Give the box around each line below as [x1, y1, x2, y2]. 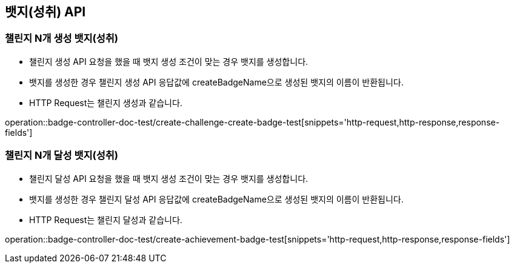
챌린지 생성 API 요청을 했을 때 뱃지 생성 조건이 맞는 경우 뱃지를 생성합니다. [29, 56, 309, 67]
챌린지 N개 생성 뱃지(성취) [5, 32, 118, 45]
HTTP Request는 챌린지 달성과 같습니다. [29, 214, 182, 225]
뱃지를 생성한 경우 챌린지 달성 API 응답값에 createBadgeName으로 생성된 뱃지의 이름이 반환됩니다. [29, 193, 404, 204]
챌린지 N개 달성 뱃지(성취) [5, 149, 118, 162]
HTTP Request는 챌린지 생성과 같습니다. [29, 97, 182, 108]
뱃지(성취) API [5, 4, 86, 19]
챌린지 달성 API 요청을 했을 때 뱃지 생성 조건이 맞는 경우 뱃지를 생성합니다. [29, 173, 309, 184]
